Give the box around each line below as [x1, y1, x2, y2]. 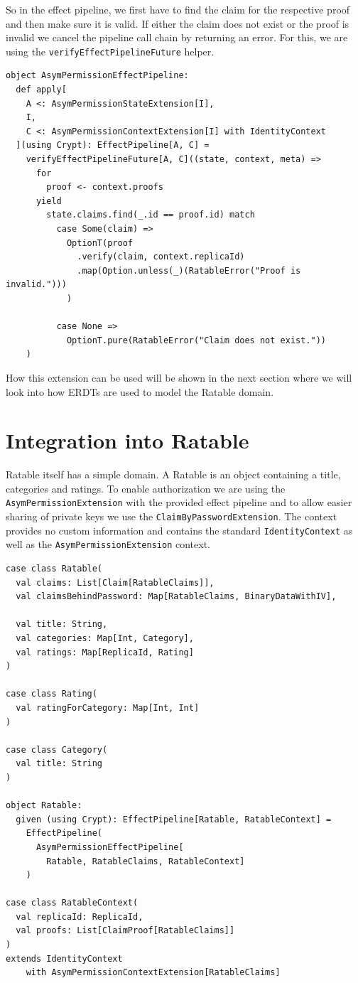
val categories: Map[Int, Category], [16, 633, 194, 643]
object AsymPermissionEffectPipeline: [6, 70, 189, 81]
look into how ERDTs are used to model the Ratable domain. [6, 384, 274, 399]
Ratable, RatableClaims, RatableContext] [46, 856, 245, 866]
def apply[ [16, 85, 67, 95]
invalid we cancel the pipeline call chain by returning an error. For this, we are [6, 30, 348, 45]
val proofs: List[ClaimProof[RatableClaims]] [16, 925, 235, 936]
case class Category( [6, 744, 108, 755]
